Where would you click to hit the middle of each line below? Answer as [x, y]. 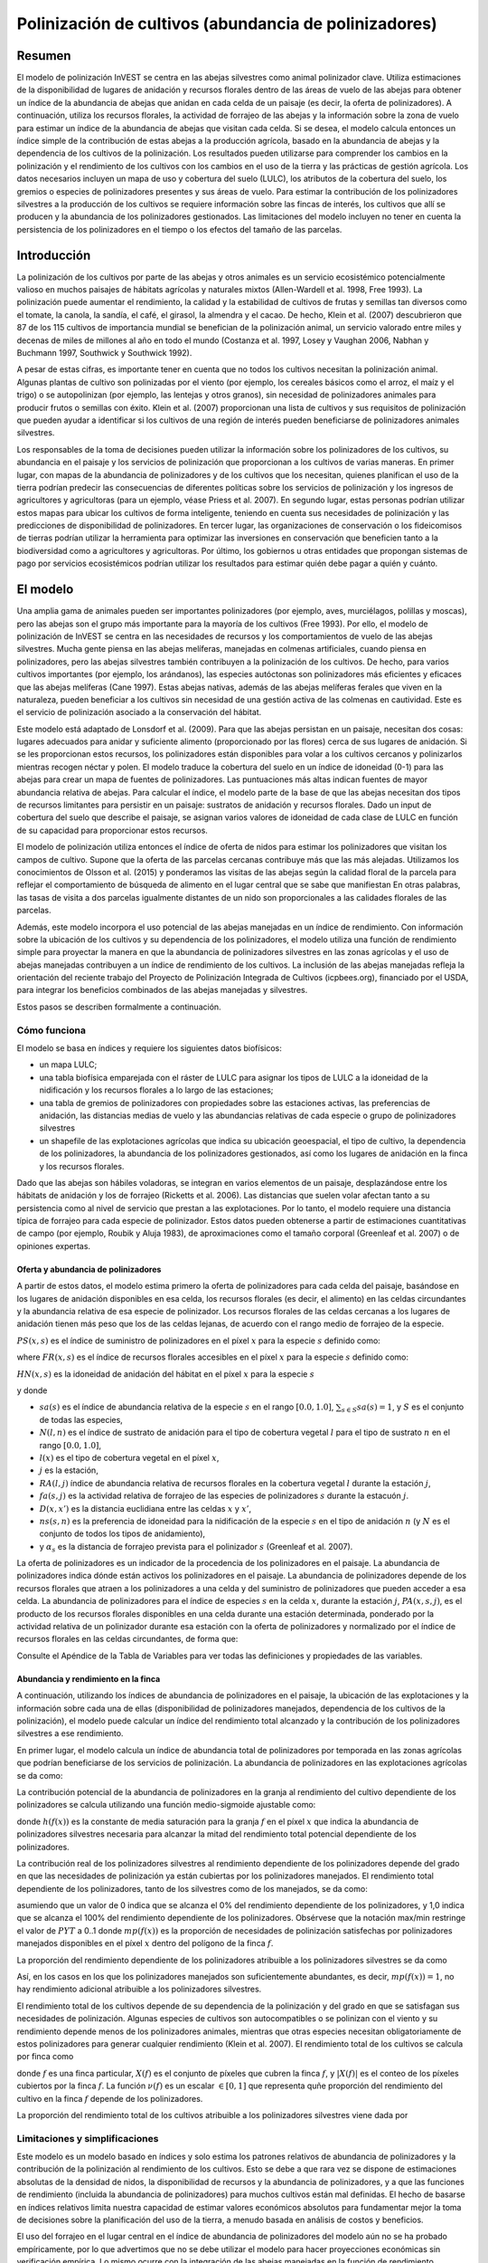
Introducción [54, 255]
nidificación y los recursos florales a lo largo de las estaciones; [156, 1090]
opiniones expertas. [53, 1246]
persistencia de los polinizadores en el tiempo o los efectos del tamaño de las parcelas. [179, 229]
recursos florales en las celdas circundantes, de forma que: [127, 1639]
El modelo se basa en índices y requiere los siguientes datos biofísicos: [149, 1048]
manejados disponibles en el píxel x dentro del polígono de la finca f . [145, 1943]
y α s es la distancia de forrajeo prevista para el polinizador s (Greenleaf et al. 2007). [196, 1547]
